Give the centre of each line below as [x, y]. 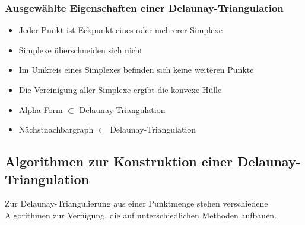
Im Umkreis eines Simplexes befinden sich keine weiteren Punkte [136, 70]
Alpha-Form [41, 109]
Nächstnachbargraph [56, 129]
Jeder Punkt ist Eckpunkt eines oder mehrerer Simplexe [120, 30]
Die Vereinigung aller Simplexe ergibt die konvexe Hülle [120, 89]
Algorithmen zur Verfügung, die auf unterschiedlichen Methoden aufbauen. [141, 215]
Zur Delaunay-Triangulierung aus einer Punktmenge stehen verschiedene [136, 203]
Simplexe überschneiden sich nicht [81, 49]
